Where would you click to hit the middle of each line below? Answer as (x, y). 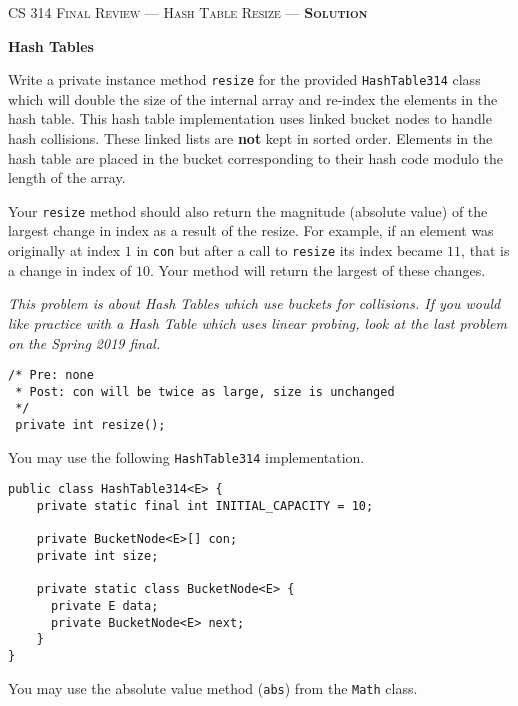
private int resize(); (90, 425)
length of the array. (67, 177)
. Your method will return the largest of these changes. (317, 269)
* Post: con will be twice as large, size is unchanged (205, 391)
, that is (485, 250)
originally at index (64, 250)
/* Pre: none (51, 375)
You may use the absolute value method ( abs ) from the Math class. (213, 687)
